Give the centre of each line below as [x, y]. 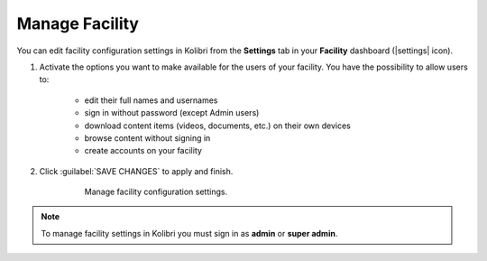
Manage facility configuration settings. [156, 192]
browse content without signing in [147, 138]
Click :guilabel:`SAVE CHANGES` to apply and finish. [136, 171]
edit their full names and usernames [151, 100]
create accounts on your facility [143, 151]
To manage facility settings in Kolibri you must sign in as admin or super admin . [189, 233]
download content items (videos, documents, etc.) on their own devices [217, 126]
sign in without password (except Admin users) [172, 113]
